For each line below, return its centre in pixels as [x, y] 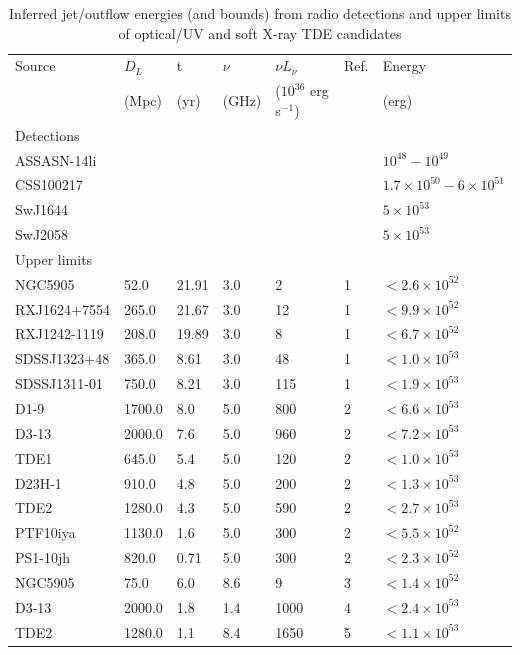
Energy [404, 65]
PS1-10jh [43, 557]
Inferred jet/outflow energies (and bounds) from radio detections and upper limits [260, 13]
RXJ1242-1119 [59, 333]
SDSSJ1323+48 [62, 358]
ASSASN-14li [56, 159]
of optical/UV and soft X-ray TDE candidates [260, 32]
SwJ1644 [42, 209]
